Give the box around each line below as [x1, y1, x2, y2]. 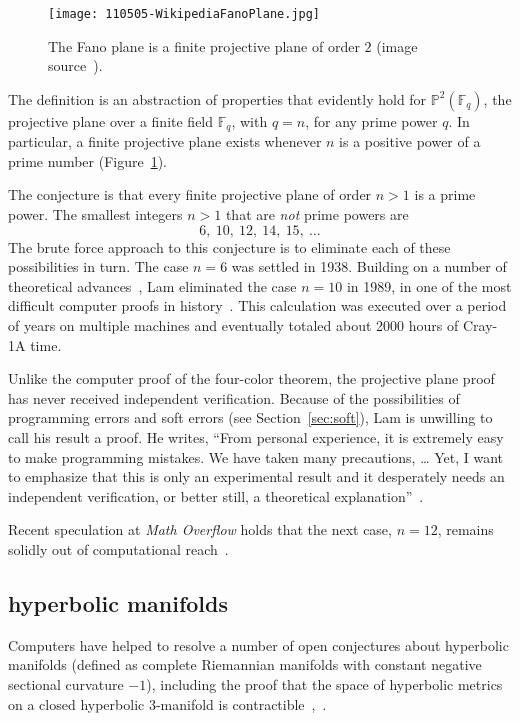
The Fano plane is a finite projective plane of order [48, 35, 360, 56]
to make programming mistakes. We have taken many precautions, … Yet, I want [8, 446, 504, 467]
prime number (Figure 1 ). [8, 150, 168, 171]
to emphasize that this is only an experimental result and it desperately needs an [8, 466, 505, 487]
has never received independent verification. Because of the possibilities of [8, 387, 460, 408]
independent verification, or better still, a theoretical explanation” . [8, 485, 424, 506]
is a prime [414, 184, 476, 205]
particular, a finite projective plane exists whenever [8, 131, 322, 152]
